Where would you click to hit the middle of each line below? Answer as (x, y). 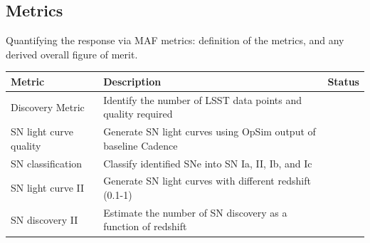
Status (343, 81)
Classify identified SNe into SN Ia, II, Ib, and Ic (208, 163)
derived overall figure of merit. (72, 54)
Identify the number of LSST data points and (202, 99)
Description (132, 81)
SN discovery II (44, 219)
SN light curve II (48, 188)
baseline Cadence (141, 145)
